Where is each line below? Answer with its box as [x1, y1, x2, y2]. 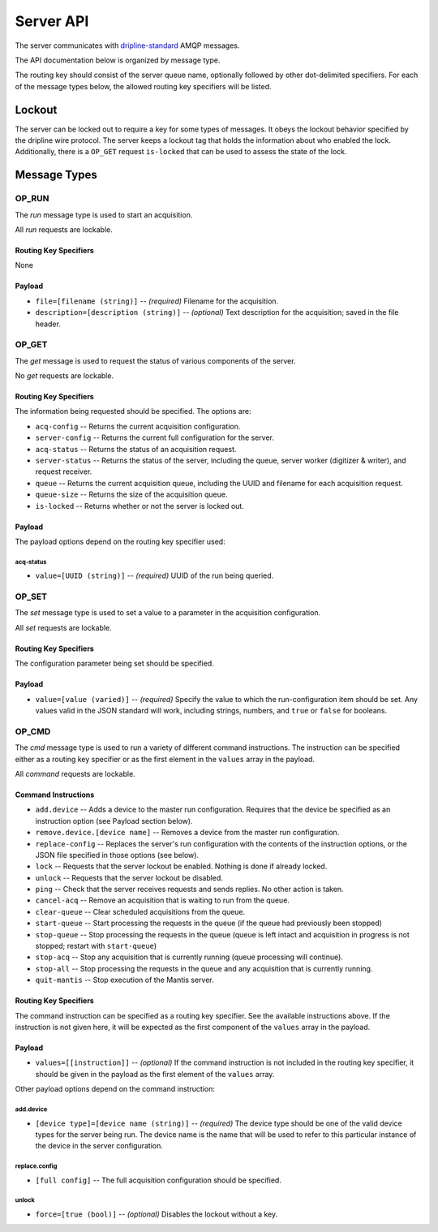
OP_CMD [15, 726, 51, 737]
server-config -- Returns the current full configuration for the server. [35, 433, 275, 442]
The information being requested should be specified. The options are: [15, 407, 251, 416]
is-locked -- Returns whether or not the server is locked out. [35, 501, 245, 510]
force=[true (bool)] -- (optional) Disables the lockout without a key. [35, 1209, 278, 1219]
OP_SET [15, 591, 48, 602]
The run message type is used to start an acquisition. [15, 209, 193, 219]
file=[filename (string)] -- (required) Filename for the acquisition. [35, 296, 279, 306]
